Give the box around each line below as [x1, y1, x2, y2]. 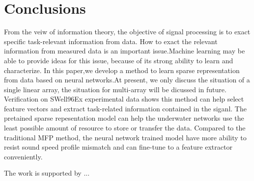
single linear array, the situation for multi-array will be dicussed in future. [4, 84, 226, 94]
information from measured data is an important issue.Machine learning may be [4, 46, 245, 56]
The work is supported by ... [4, 168, 90, 178]
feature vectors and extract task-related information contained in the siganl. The [4, 103, 247, 113]
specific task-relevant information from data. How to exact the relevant [4, 36, 218, 46]
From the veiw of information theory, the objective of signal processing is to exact [4, 26, 251, 37]
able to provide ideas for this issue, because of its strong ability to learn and [4, 55, 233, 65]
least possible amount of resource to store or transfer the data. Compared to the [4, 123, 246, 133]
